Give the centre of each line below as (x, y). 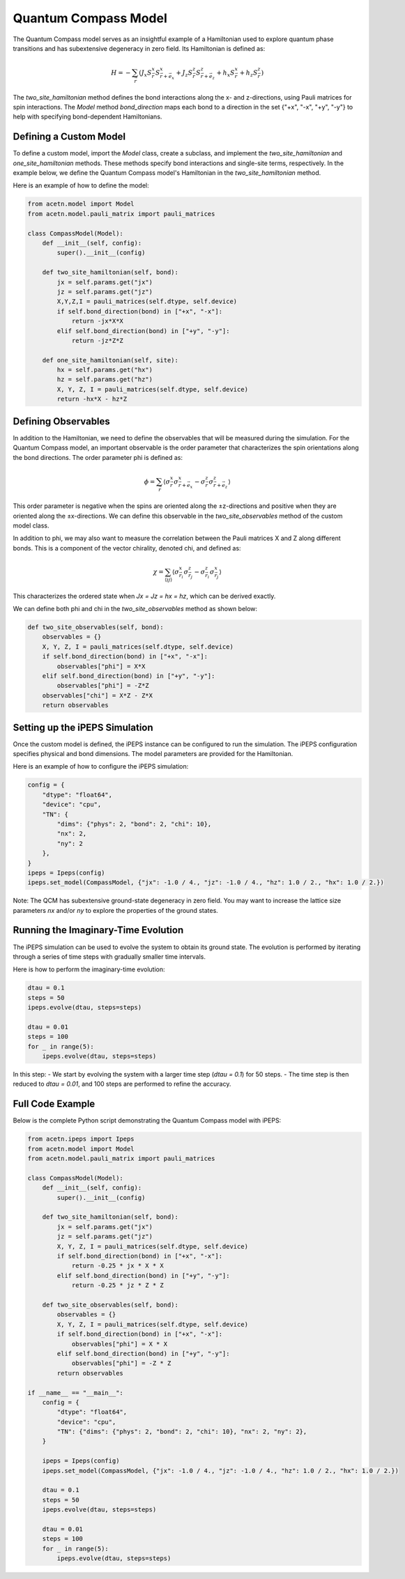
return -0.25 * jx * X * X (117, 1266)
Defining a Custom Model (69, 137)
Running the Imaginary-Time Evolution (98, 930)
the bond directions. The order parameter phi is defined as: (98, 457)
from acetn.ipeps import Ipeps (81, 1139)
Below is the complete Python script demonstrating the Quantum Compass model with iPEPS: (147, 1120)
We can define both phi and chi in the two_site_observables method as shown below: (135, 609)
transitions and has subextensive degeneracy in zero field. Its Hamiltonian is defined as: (139, 48)
